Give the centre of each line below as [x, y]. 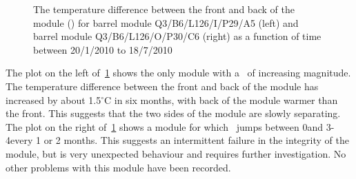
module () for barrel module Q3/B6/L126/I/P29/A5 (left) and [166, 22]
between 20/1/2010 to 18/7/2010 [103, 49]
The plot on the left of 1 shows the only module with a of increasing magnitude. [178, 73]
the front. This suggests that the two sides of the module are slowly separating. [173, 113]
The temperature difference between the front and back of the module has [162, 86]
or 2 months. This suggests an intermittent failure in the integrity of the [196, 140]
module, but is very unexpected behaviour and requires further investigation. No [176, 153]
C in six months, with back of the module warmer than [221, 99]
